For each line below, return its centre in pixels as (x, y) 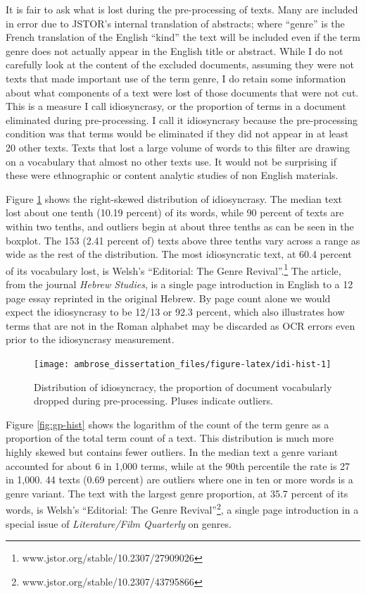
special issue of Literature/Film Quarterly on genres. (119, 523)
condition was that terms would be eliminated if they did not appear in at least (177, 134)
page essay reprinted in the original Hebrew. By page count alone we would (168, 298)
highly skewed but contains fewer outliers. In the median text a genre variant (172, 451)
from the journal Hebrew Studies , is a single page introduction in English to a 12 (179, 284)
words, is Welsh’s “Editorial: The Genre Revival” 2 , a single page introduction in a (182, 508)
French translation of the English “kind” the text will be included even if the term (183, 37)
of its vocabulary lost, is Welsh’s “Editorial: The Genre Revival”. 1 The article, (173, 269)
